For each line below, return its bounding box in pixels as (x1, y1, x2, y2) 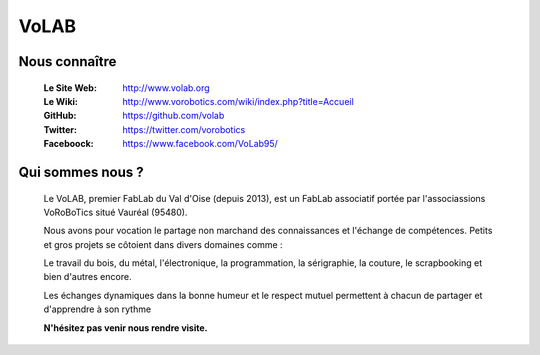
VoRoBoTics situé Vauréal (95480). (43, 206, 188, 218)
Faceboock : (43, 138, 94, 150)
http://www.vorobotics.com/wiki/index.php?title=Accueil (122, 95, 354, 107)
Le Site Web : (43, 81, 97, 94)
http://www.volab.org (122, 81, 210, 94)
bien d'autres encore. (43, 271, 132, 283)
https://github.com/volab (122, 110, 225, 122)
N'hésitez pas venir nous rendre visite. (43, 321, 209, 334)
